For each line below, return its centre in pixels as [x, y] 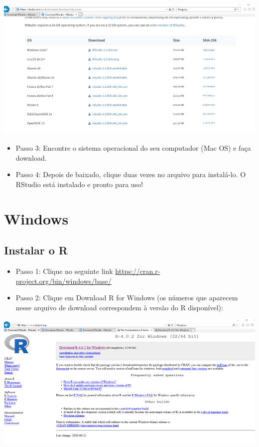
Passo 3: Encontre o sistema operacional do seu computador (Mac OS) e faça [133, 148]
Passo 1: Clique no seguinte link [64, 271]
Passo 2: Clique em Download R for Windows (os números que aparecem [127, 298]
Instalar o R [36, 250]
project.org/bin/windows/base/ [64, 281]
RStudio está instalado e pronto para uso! [79, 184]
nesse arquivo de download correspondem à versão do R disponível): [119, 307]
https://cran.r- [138, 271]
